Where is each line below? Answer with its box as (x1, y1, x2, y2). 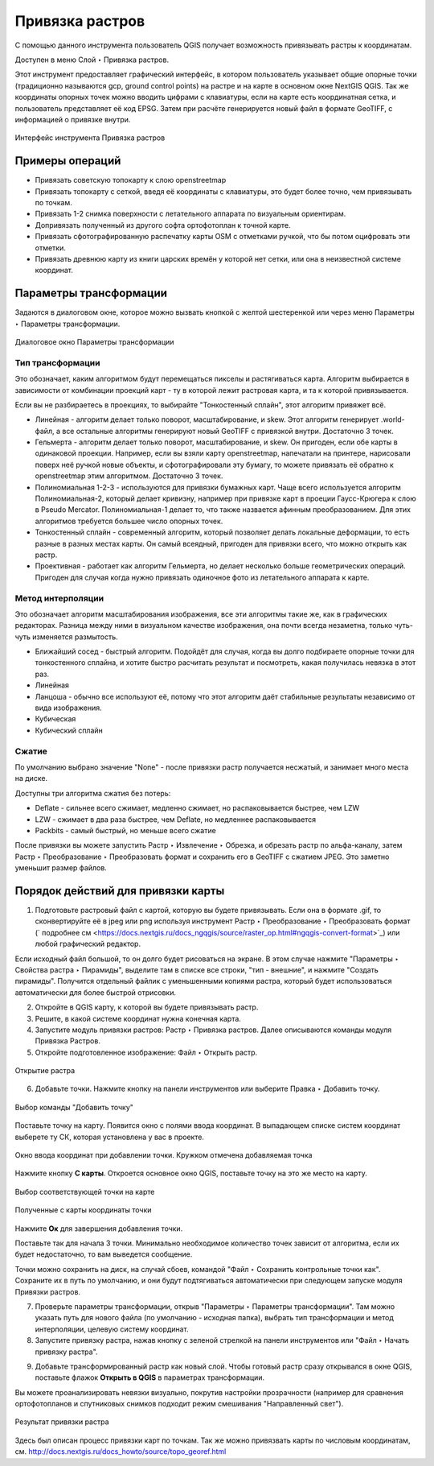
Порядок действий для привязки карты (14, 884, 225, 898)
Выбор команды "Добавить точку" (14, 1102, 134, 1112)
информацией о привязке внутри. (14, 114, 131, 124)
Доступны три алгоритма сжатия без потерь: (14, 788, 171, 798)
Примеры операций (14, 154, 121, 168)
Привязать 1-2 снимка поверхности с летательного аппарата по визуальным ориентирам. (35, 209, 346, 219)
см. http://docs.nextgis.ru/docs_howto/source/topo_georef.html (14, 1447, 227, 1456)
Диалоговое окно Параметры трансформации (14, 337, 174, 346)
